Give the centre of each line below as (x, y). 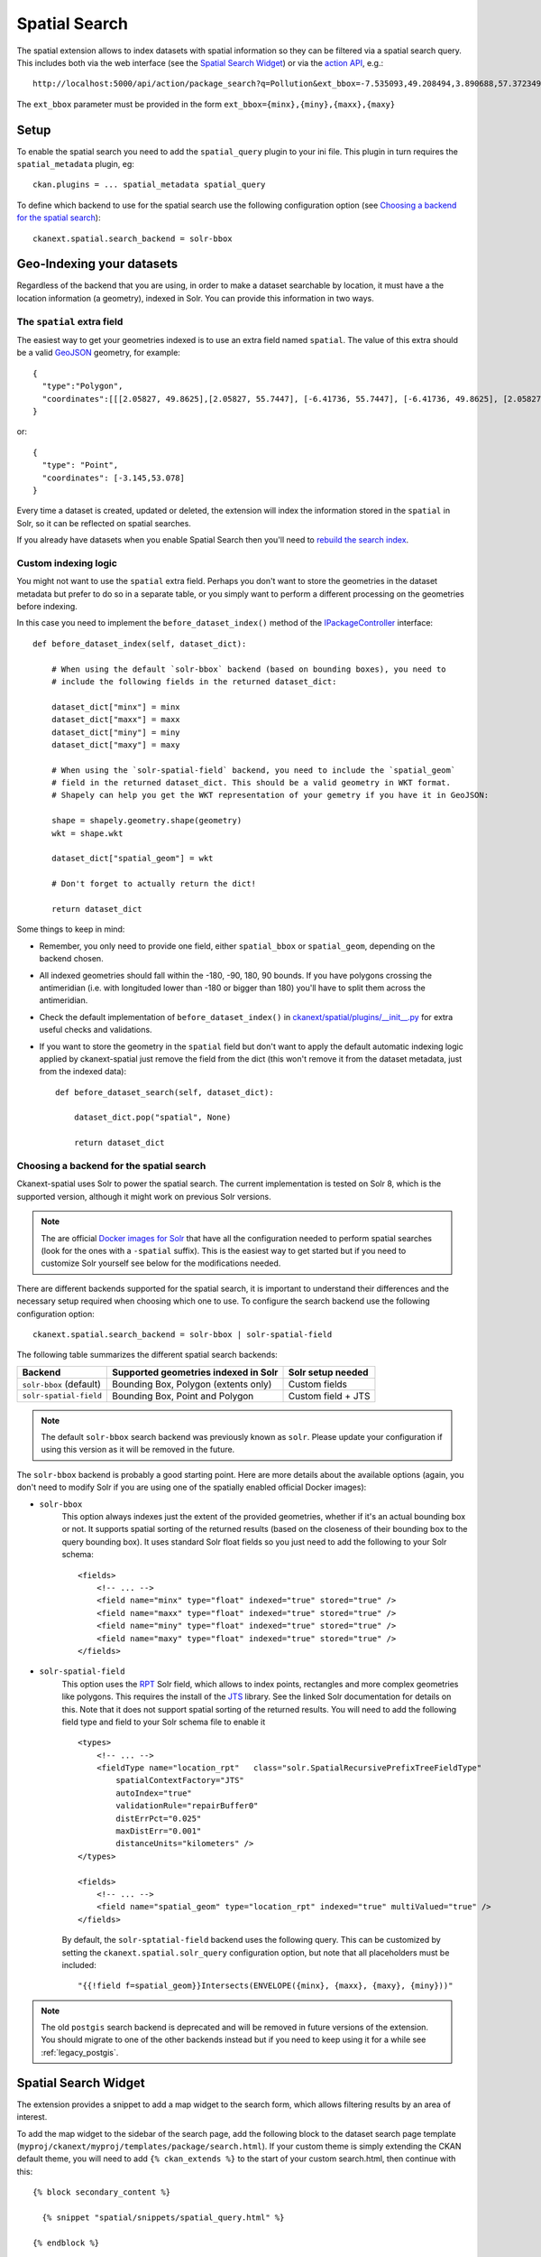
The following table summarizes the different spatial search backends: (147, 1355)
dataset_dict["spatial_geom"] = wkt (132, 859)
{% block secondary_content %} (102, 2192)
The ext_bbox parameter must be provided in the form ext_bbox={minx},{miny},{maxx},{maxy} (206, 104)
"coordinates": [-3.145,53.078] (113, 478)
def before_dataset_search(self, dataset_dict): (165, 1092)
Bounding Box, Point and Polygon (183, 1396)
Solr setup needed (328, 1372)
